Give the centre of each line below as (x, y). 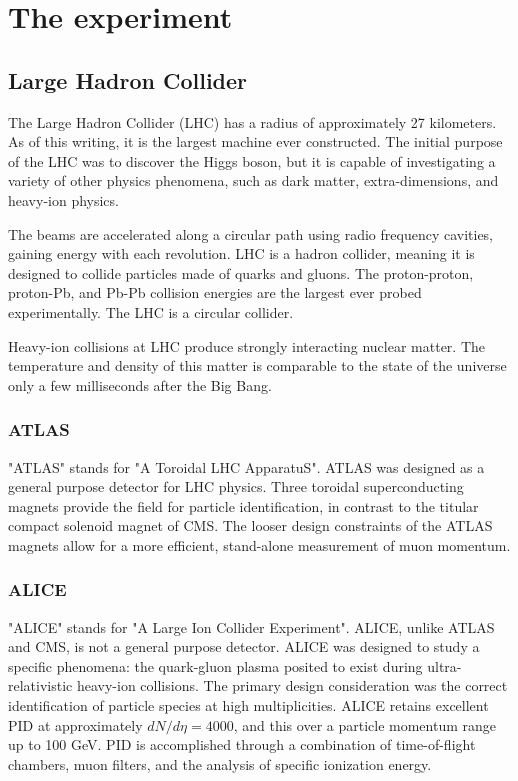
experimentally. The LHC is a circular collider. (151, 311)
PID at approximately (75, 724)
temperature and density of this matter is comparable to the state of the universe (257, 365)
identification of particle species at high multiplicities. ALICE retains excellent (248, 705)
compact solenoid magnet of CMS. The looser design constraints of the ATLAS (250, 525)
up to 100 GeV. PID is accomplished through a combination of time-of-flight (242, 744)
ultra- (444, 665)
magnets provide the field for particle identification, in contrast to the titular (243, 505)
